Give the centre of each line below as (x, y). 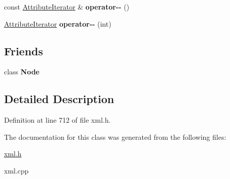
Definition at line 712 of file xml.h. (57, 120)
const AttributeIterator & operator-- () (67, 7)
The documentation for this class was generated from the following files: (115, 137)
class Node (22, 72)
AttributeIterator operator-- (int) (58, 23)
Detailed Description (59, 99)
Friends (24, 51)
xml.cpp (16, 170)
